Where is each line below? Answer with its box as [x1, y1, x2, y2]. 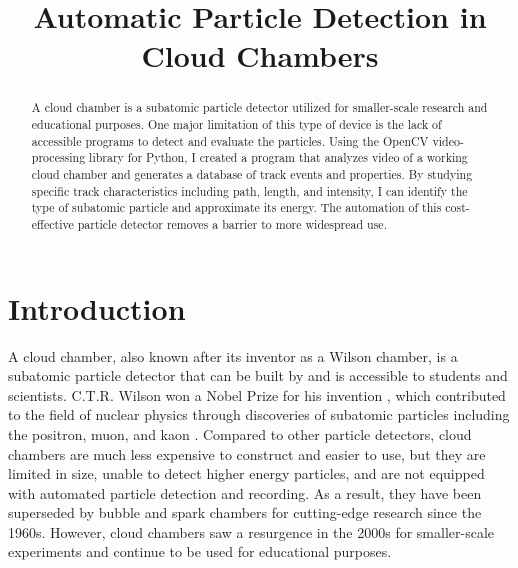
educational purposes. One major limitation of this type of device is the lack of [31, 116, 442, 133]
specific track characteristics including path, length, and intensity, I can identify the [31, 182, 468, 199]
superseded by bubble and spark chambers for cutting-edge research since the [8, 502, 482, 523]
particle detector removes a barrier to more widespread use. [77, 215, 387, 232]
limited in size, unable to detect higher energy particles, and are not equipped [8, 463, 485, 484]
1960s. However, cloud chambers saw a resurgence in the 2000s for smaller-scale [8, 521, 495, 542]
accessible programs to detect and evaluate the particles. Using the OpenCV [31, 132, 429, 149]
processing [31, 149, 86, 166]
